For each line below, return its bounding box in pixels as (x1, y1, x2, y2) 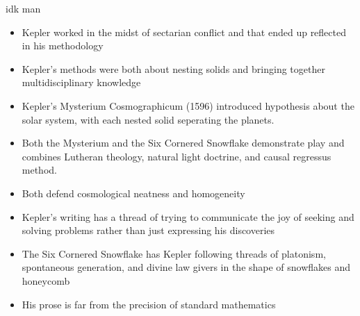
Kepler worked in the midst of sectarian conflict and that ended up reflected (22, 24, 346, 39)
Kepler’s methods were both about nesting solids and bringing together (22, 61, 325, 76)
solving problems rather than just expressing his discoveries (22, 223, 275, 238)
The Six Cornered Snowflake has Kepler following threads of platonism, (22, 246, 326, 260)
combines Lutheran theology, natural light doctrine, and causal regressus (22, 149, 332, 163)
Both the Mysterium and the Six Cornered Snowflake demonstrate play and (22, 135, 345, 150)
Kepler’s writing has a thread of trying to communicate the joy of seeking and (22, 209, 354, 224)
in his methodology (22, 38, 104, 53)
